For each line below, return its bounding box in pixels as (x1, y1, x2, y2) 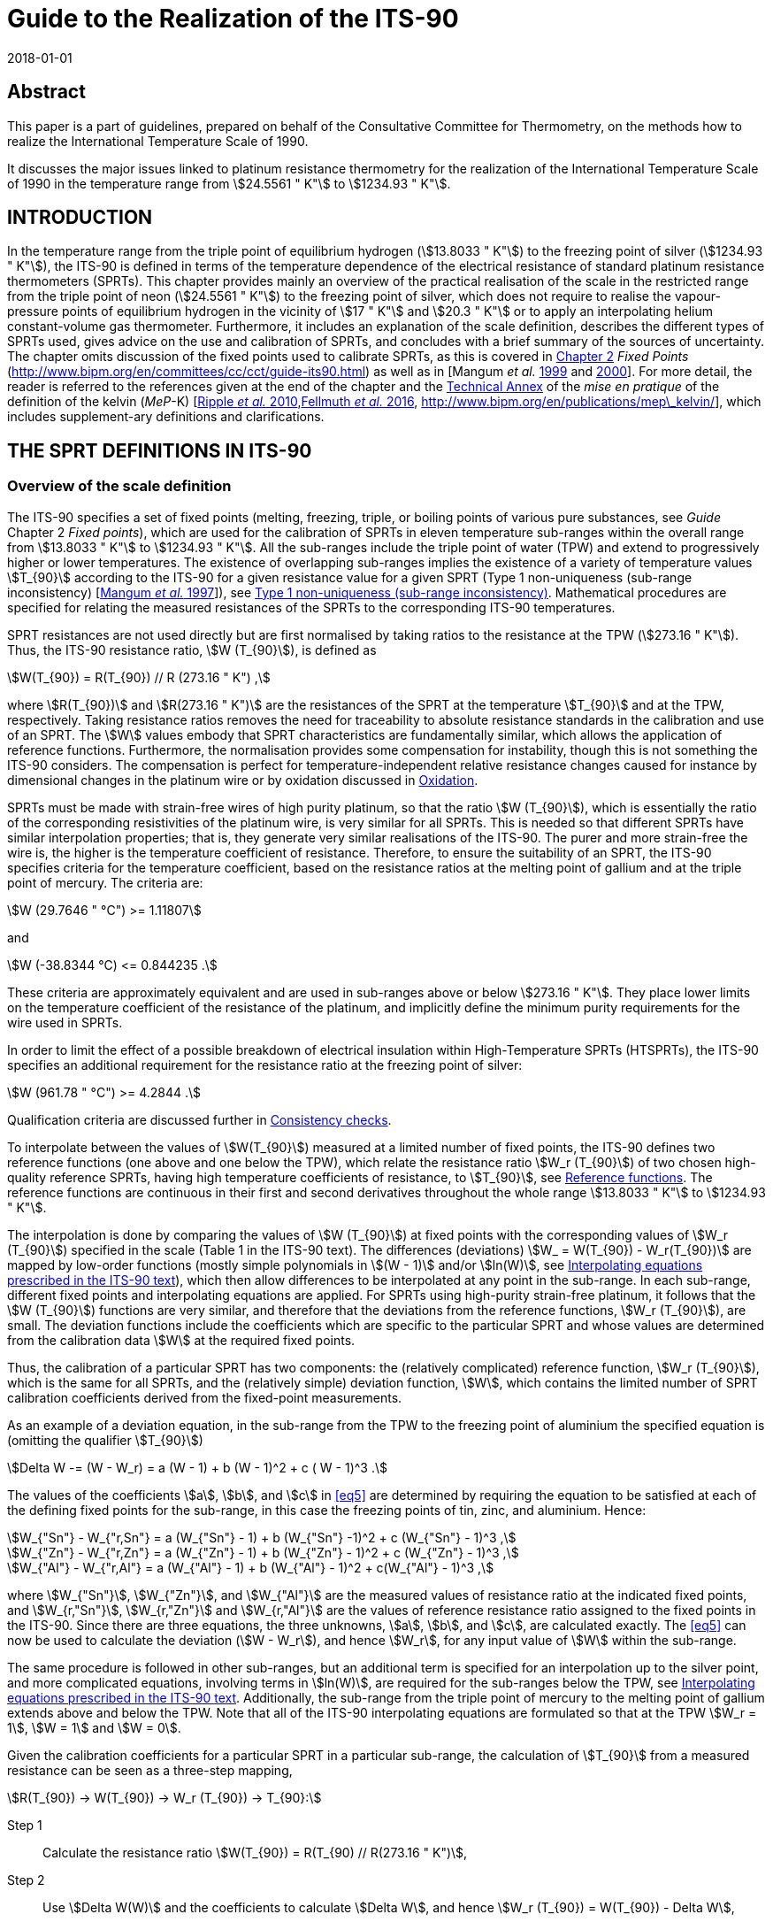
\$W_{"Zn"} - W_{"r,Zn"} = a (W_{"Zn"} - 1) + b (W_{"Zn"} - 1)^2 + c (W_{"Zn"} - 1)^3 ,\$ (7, 1544, 519, 1560)
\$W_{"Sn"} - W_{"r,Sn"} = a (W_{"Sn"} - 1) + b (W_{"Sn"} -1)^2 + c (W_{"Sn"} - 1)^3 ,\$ (7, 1529, 517, 1545)
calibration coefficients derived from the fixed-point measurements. (7, 1389, 402, 1405)
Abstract (7, 81, 86, 104)
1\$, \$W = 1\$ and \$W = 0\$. (7, 1719, 181, 1735)
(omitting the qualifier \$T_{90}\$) (7, 1432, 203, 1448)
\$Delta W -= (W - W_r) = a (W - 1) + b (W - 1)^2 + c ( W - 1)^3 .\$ (7, 1459, 387, 1475)
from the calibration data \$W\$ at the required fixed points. (7, 1332, 356, 1348)
